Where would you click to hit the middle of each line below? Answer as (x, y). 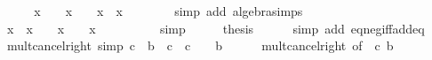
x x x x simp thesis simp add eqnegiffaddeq (216, 28)
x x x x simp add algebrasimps (168, 11)
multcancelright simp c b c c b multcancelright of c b (200, 45)
